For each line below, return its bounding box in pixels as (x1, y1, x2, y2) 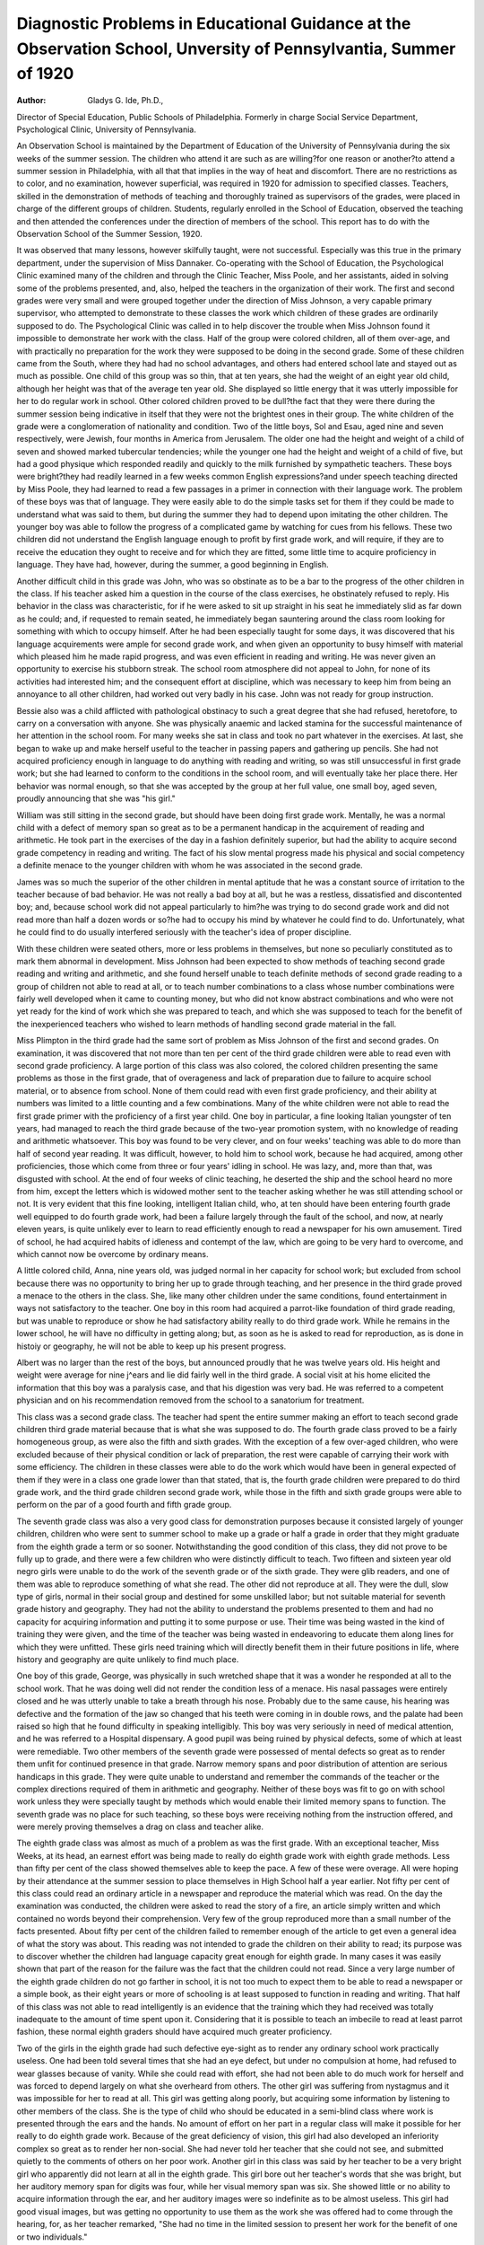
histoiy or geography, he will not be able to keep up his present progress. (16, 1341, 287, 1351)
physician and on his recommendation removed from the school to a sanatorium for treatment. (16, 1395, 365, 1405)
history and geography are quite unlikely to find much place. (16, 1654, 239, 1665)
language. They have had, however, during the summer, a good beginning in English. (16, 559, 329, 570)
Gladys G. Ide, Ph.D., (87, 95, 164, 106)
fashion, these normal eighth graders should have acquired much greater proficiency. (16, 2026, 333, 2038)
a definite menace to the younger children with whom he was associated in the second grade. (16, 860, 363, 871)
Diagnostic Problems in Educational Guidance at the (16, 13, 411, 33)
